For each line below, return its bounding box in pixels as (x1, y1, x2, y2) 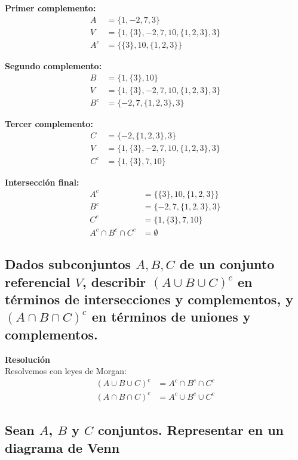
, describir (82, 272, 146, 291)
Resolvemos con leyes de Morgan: (5, 365, 127, 377)
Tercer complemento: (5, 118, 93, 130)
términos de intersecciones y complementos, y (5, 289, 293, 308)
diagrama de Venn (5, 438, 120, 456)
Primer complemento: (5, 2, 96, 14)
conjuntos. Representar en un (98, 421, 284, 439)
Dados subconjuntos (5, 255, 131, 273)
